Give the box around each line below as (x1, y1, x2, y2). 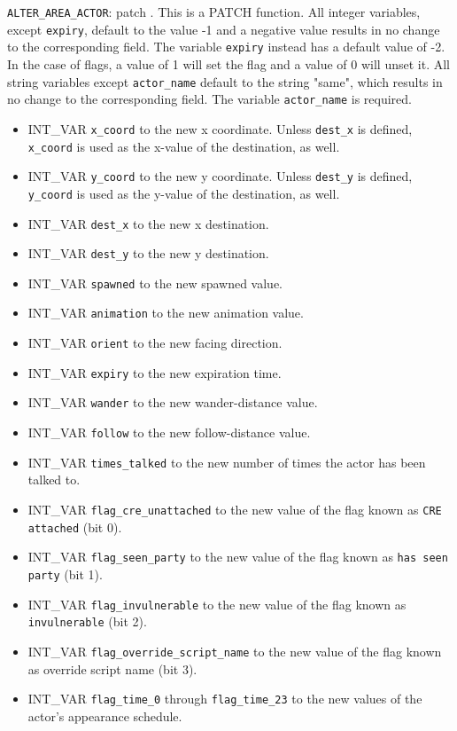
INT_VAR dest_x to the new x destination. (27, 214, 269, 232)
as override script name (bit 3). (27, 659, 198, 678)
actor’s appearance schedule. (27, 706, 182, 725)
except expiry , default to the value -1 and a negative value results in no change (7, 20, 440, 38)
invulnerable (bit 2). (27, 612, 147, 631)
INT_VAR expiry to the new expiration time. (27, 363, 282, 381)
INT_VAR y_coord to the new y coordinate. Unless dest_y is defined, (27, 167, 413, 185)
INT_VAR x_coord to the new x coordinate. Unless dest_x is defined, (27, 119, 413, 138)
